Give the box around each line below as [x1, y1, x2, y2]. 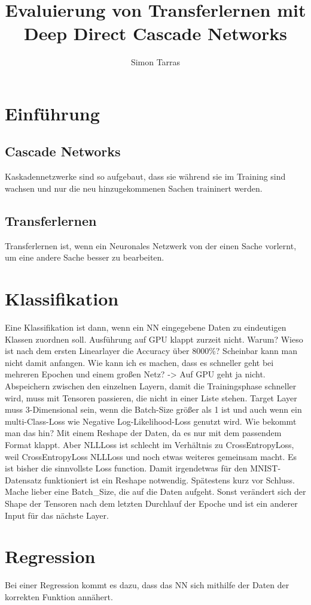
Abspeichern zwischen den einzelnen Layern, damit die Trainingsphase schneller [5, 379, 297, 392]
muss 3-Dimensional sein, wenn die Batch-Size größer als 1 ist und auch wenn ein [5, 403, 302, 416]
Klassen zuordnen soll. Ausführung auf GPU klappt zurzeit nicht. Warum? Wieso [5, 332, 303, 345]
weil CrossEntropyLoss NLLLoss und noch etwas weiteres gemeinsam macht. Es [5, 450, 297, 462]
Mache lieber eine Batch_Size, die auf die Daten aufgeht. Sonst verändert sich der [5, 485, 306, 498]
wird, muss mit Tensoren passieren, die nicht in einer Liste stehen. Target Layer [5, 391, 297, 404]
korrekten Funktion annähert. [5, 590, 113, 603]
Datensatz [5, 473, 42, 486]
